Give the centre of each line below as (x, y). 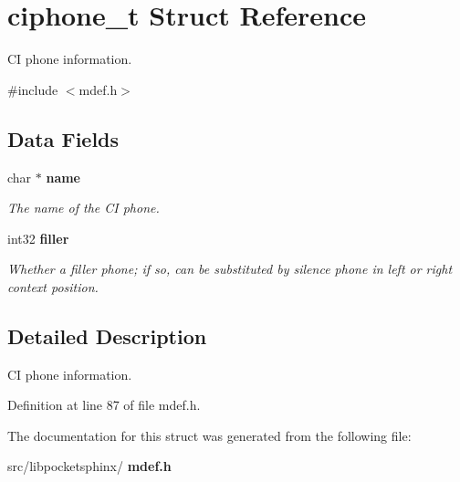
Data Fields (63, 138)
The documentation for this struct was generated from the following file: (209, 435)
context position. (53, 286)
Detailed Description (107, 335)
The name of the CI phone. (84, 208)
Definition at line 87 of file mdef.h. (104, 405)
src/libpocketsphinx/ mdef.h (89, 466)
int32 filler (38, 238)
